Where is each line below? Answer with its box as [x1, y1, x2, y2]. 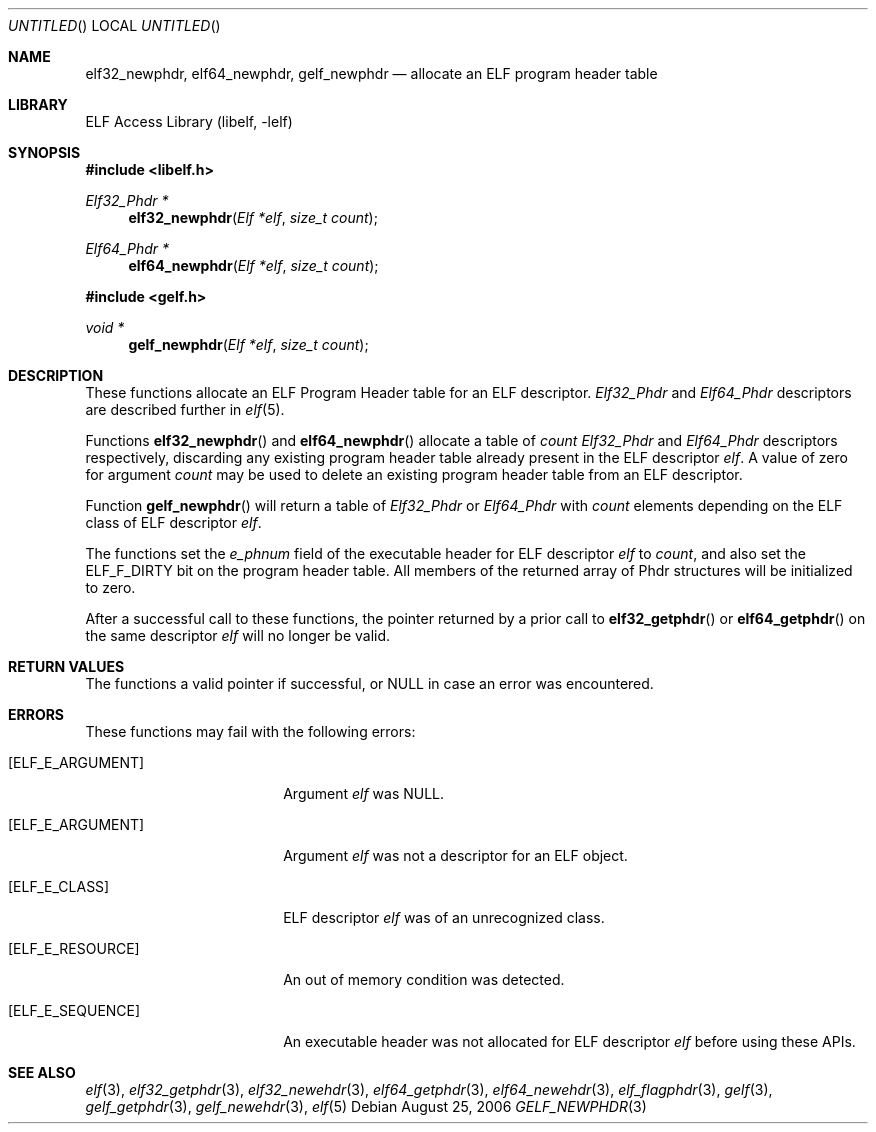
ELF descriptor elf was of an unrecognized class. [283, 909, 605, 926]
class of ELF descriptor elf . [85, 514, 262, 531]
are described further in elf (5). [85, 401, 285, 418]
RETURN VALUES [8, 658, 125, 675]
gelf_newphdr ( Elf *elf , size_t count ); [128, 336, 369, 353]
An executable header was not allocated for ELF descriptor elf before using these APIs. [283, 1033, 856, 1050]
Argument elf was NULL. [283, 785, 445, 802]
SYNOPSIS [8, 144, 81, 161]
